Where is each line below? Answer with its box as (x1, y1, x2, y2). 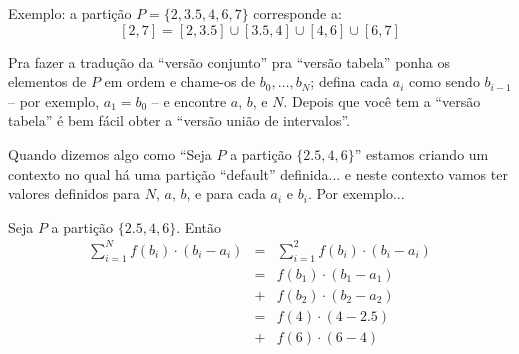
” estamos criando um (354, 143, 489, 164)
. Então (176, 216, 222, 237)
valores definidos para (8, 183, 141, 204)
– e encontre (151, 90, 227, 111)
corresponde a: (253, 3, 342, 23)
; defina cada (310, 71, 389, 92)
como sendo (409, 71, 480, 92)
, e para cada (186, 183, 266, 204)
